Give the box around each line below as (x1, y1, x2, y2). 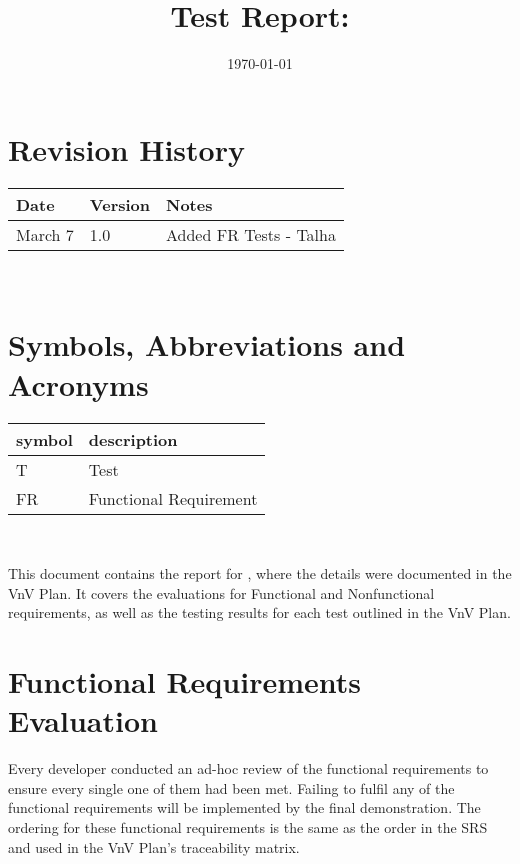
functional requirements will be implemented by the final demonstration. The (8, 797, 481, 818)
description (88, 427, 178, 451)
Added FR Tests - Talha (166, 222, 336, 246)
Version (89, 192, 151, 216)
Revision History (8, 128, 245, 169)
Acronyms (8, 363, 149, 404)
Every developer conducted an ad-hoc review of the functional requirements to (8, 758, 489, 779)
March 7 (16, 222, 74, 246)
